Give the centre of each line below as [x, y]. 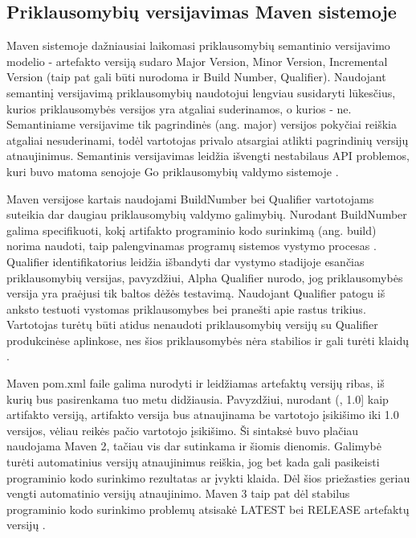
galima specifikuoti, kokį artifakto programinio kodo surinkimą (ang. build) [192, 230]
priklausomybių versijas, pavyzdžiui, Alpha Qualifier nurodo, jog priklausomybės [205, 277]
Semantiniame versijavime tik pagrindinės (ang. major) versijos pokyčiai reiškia [202, 124]
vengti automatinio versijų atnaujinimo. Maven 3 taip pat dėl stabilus [178, 493]
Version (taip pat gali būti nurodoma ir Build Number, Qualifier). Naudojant [196, 77]
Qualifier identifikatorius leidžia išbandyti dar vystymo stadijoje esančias [186, 261]
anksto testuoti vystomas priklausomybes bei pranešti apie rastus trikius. [186, 308]
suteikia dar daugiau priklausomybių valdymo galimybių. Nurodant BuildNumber [207, 214]
